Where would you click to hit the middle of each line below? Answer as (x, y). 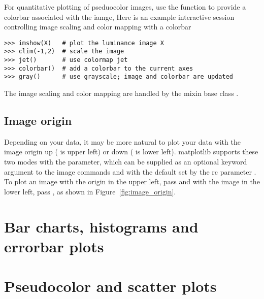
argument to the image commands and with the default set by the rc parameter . (130, 171)
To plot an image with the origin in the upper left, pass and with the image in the (132, 181)
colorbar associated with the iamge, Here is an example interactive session (119, 16)
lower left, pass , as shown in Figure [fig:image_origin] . (90, 191)
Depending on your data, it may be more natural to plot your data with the (122, 141)
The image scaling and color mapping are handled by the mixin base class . (121, 93)
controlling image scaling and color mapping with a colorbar (98, 27)
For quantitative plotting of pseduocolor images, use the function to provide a (125, 7)
